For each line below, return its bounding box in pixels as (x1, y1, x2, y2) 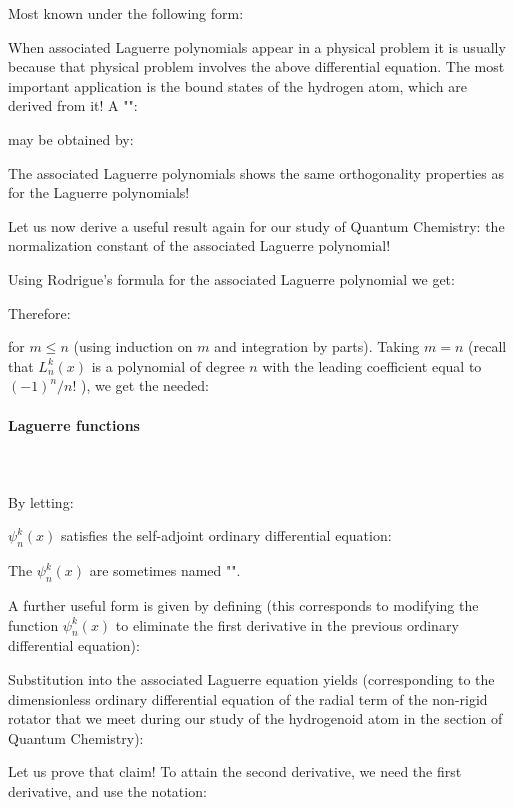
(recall (468, 336, 507, 357)
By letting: (8, 491, 74, 512)
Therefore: (8, 302, 71, 323)
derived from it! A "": (8, 95, 138, 116)
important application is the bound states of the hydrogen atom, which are (8, 75, 467, 96)
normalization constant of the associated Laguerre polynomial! (8, 235, 391, 256)
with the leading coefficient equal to (262, 355, 482, 376)
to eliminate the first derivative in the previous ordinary (115, 614, 459, 635)
